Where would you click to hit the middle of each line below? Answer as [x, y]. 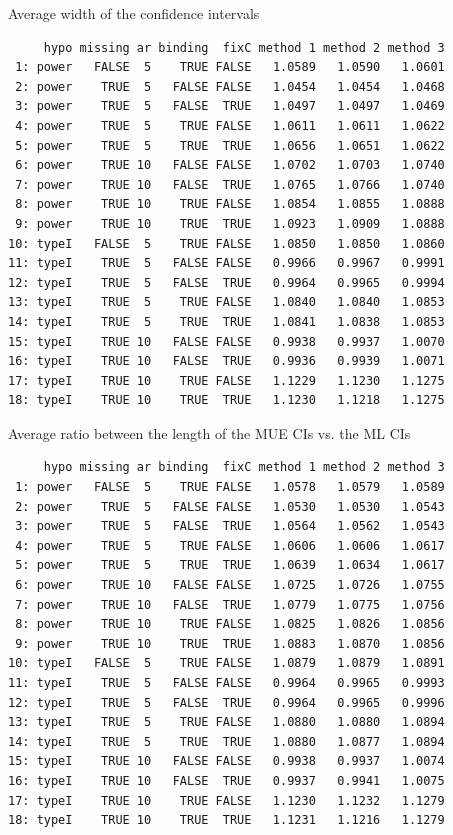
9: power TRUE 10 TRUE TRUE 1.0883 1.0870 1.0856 [230, 643]
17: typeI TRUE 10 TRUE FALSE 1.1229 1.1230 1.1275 [226, 380]
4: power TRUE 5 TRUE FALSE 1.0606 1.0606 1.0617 [230, 545]
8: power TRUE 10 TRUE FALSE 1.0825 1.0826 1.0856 [230, 624]
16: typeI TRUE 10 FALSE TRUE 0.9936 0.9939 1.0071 [226, 361]
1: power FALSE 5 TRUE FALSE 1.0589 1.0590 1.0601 [230, 67]
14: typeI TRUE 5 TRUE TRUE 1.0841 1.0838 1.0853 [226, 321]
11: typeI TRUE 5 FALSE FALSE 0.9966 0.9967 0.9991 [226, 263]
